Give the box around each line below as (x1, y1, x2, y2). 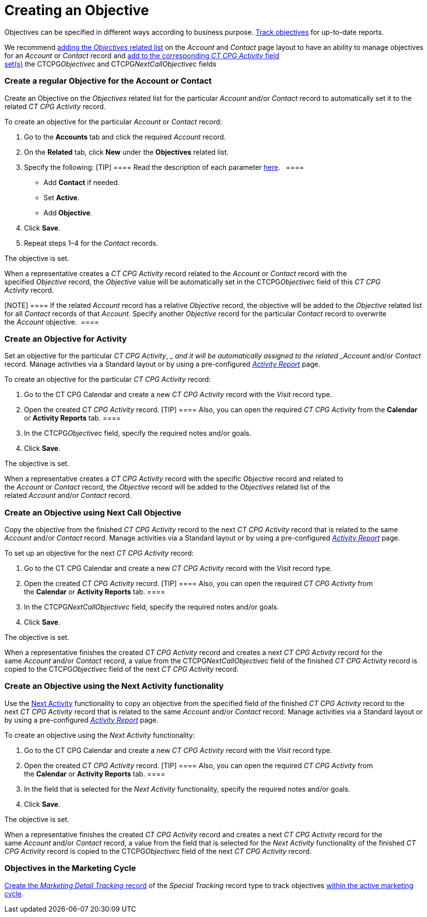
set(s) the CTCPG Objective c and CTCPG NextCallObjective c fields (4, 59, 217, 68)
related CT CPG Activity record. (4, 102, 106, 111)
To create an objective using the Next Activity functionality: (4, 730, 195, 739)
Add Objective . (44, 208, 92, 217)
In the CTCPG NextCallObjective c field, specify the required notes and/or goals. (24, 603, 279, 611)
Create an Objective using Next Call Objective (4, 507, 181, 517)
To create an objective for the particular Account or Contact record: (4, 117, 222, 126)
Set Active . (44, 193, 80, 202)
